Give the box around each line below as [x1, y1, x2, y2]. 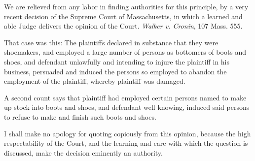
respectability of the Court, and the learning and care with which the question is [4, 138, 248, 148]
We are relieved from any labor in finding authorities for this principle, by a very [4, 1, 249, 11]
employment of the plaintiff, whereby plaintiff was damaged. [4, 76, 185, 86]
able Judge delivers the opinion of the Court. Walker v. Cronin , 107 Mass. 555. [4, 21, 243, 31]
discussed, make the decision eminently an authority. [4, 147, 163, 158]
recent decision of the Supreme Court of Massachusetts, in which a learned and [4, 11, 243, 21]
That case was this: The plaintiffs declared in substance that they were [4, 37, 219, 47]
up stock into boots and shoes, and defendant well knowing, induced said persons [4, 102, 250, 112]
